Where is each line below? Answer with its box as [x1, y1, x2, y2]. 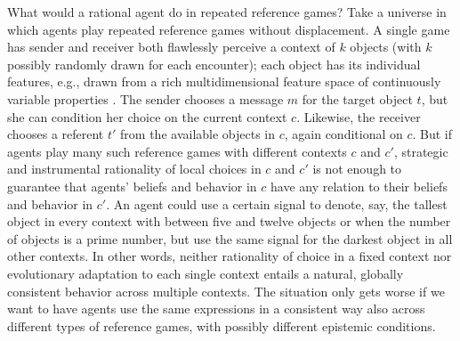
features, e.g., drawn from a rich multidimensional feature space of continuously [7, 72, 441, 91]
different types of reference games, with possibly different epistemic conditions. [7, 316, 436, 335]
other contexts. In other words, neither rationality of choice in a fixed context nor [7, 247, 452, 265]
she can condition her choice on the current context [7, 107, 287, 126]
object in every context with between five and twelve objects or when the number [7, 212, 451, 231]
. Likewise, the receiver [296, 107, 421, 126]
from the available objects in [120, 125, 276, 143]
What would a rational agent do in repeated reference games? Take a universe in [7, 3, 447, 20]
